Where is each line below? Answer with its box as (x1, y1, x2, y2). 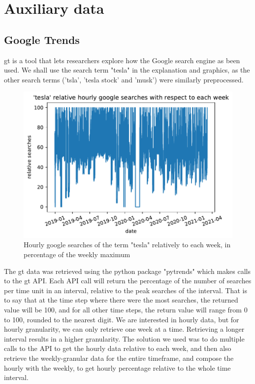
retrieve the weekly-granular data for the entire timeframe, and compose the (4, 352, 234, 363)
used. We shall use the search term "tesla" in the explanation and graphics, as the (4, 65, 250, 75)
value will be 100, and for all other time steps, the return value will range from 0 (4, 305, 248, 315)
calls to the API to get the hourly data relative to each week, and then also (4, 343, 231, 353)
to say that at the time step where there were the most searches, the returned (4, 295, 238, 305)
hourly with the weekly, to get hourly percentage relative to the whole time (4, 362, 231, 373)
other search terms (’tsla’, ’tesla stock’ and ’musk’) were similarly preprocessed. (4, 74, 244, 84)
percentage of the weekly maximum (24, 249, 130, 260)
